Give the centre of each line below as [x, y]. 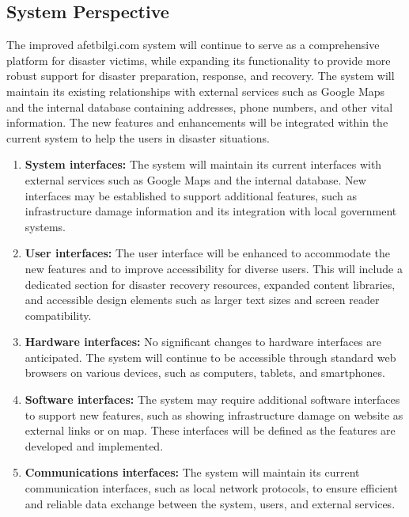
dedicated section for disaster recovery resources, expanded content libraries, [210, 284]
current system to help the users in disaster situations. [138, 137]
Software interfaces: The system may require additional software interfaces [212, 399]
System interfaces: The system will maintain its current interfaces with [203, 164]
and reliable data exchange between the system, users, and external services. [210, 503]
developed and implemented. [94, 445]
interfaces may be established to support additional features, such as [191, 195]
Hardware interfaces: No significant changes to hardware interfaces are [203, 342]
